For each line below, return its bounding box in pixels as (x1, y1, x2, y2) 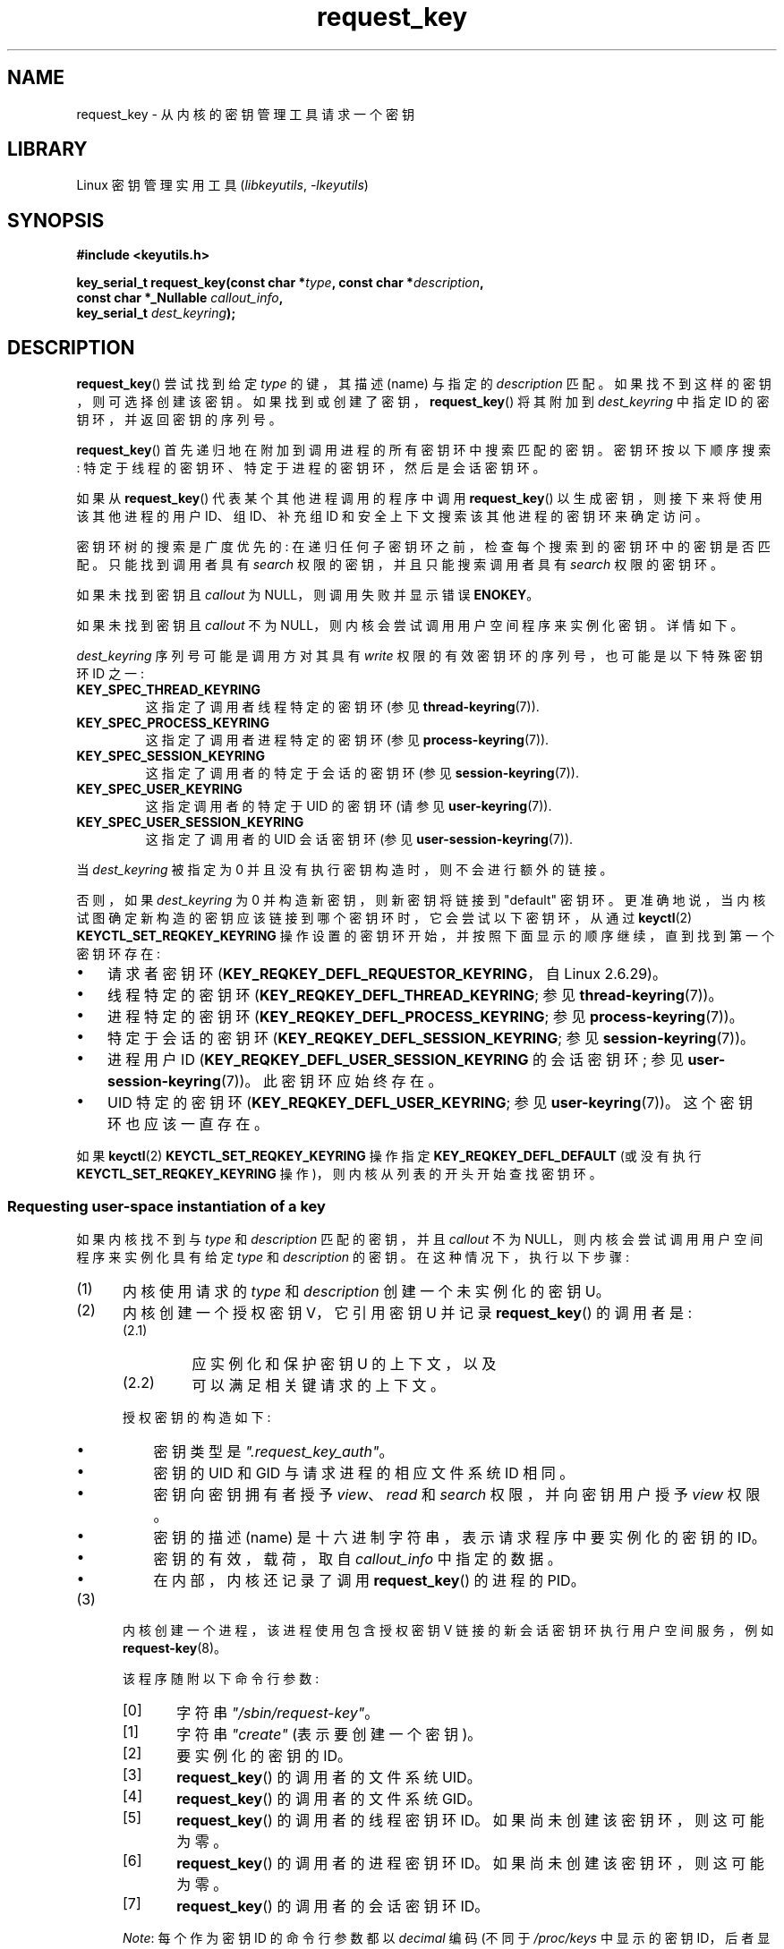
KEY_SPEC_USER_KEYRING (76, 781, 243, 797)
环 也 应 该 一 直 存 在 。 (107, 1115, 269, 1134)
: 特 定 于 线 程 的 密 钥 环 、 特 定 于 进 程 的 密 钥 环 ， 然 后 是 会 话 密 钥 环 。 (76, 460, 546, 476)
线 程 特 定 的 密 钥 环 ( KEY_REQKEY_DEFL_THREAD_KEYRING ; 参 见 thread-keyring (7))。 (107, 986, 723, 1005)
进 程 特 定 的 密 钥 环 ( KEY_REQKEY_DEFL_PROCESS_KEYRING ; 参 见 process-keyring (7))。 (107, 1008, 744, 1026)
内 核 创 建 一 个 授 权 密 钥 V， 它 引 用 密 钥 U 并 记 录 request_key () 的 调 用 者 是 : (122, 1303, 693, 1322)
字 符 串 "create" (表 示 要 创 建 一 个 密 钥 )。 (176, 1724, 482, 1743)
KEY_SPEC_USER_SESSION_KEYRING (76, 814, 304, 830)
